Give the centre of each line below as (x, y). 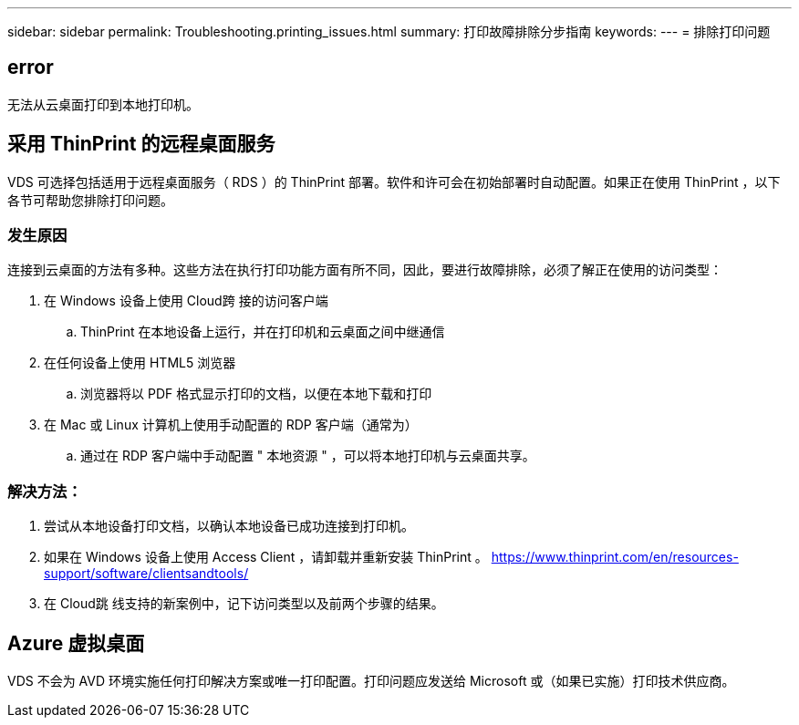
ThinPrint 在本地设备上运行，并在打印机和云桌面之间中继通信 (263, 332)
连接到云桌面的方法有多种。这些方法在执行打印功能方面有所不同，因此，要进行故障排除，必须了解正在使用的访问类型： (365, 270)
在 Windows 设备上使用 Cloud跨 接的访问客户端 (186, 301)
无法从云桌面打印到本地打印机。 (103, 104)
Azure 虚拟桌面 (76, 643)
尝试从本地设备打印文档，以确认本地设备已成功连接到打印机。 (229, 526)
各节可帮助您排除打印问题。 (90, 200)
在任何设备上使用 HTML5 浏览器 (140, 363)
